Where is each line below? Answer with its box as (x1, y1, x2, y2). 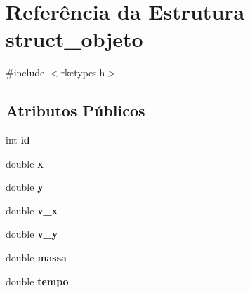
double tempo (6, 273, 69, 288)
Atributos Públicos (6, 100, 145, 121)
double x (6, 156, 44, 170)
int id (6, 132, 30, 147)
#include (6, 65, 45, 80)
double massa (6, 250, 67, 265)
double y (6, 179, 44, 194)
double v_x (6, 203, 58, 217)
